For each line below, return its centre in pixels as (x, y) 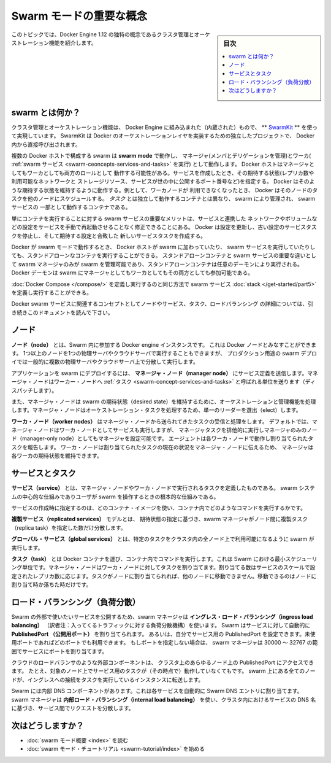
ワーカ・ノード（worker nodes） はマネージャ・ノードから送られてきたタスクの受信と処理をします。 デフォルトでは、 (162, 421)
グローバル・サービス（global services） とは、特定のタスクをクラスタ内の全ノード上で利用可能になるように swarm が (163, 539)
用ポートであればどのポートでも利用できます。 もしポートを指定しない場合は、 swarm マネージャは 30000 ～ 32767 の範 (165, 643)
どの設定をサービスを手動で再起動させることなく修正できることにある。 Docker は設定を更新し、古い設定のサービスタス (164, 227)
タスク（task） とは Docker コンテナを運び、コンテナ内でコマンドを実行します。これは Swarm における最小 (148, 559)
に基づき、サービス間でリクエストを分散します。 (73, 708)
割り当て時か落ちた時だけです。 (51, 585)
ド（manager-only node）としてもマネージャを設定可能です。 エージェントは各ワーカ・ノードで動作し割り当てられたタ (162, 438)
